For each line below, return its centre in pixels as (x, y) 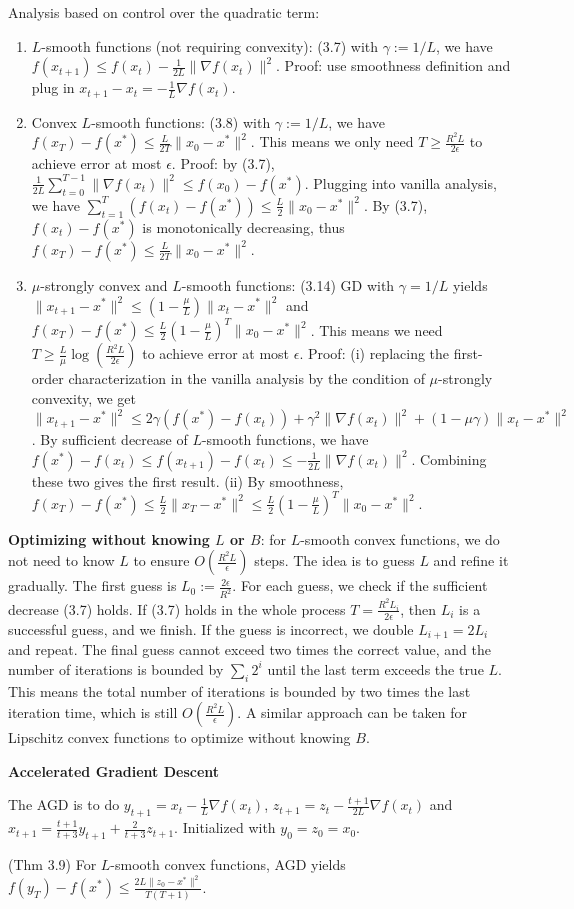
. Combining (449, 458)
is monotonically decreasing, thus (243, 226)
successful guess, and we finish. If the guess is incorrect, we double (211, 628)
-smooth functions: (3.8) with (181, 121)
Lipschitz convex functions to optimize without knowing (179, 737)
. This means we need (376, 329)
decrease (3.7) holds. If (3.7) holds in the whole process (177, 608)
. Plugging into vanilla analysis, (400, 182)
